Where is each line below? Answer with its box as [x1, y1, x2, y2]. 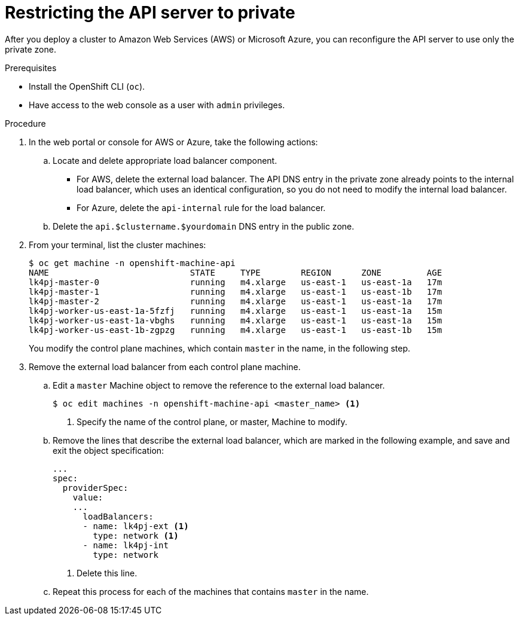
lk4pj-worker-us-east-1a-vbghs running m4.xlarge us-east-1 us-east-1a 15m [29, 315, 442, 325]
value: [72, 492, 103, 502]
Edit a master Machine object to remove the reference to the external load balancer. [53, 380, 385, 390]
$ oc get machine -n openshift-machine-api [29, 258, 236, 268]
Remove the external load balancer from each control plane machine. [29, 361, 301, 372]
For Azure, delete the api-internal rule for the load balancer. [77, 202, 326, 213]
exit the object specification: [53, 445, 164, 456]
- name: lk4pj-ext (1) [83, 521, 189, 531]
